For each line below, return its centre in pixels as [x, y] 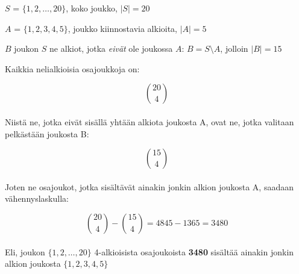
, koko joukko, [92, 8]
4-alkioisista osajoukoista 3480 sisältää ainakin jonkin [194, 251]
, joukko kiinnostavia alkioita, [122, 28]
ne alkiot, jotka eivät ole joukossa [111, 48]
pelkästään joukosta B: [47, 133]
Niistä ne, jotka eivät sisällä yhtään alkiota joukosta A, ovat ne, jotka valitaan [149, 121]
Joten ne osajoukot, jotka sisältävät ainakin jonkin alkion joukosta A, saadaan [149, 186]
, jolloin [234, 48]
